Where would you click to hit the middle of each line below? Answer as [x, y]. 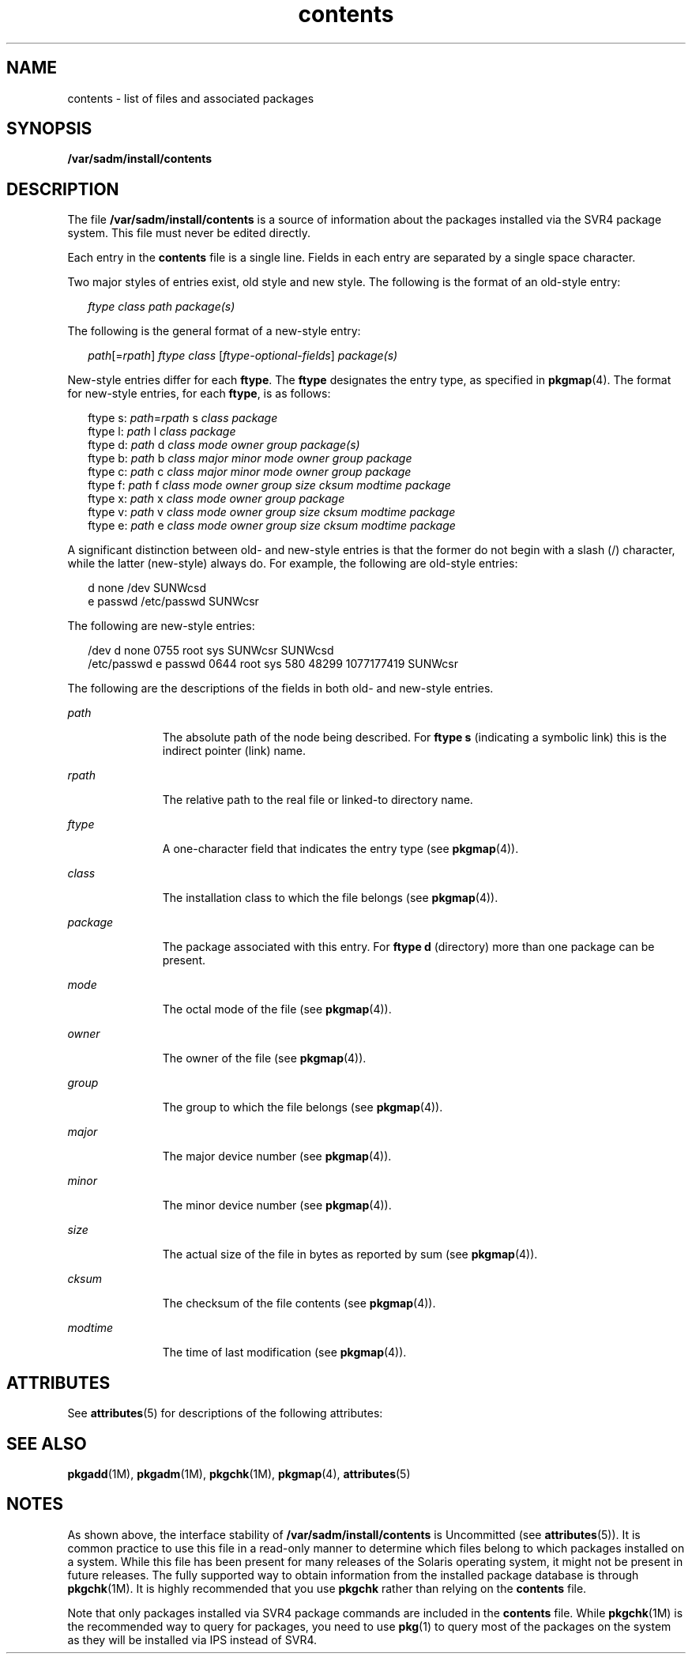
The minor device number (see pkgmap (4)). [277, 1205]
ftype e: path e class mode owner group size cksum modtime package [272, 526]
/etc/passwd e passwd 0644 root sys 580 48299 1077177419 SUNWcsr [273, 664]
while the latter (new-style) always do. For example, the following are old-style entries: [293, 564]
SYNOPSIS [49, 129]
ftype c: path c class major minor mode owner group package [250, 472]
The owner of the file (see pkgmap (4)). [264, 1058]
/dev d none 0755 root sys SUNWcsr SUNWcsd [211, 651]
